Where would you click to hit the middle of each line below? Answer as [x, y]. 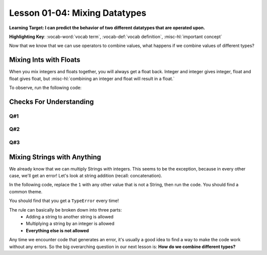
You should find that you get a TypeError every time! [64, 201]
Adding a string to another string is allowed [70, 216]
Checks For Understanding [51, 102]
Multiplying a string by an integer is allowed [70, 224]
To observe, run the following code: [45, 88]
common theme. [26, 191]
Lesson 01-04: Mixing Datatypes [78, 13]
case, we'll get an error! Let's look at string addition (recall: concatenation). [86, 176]
